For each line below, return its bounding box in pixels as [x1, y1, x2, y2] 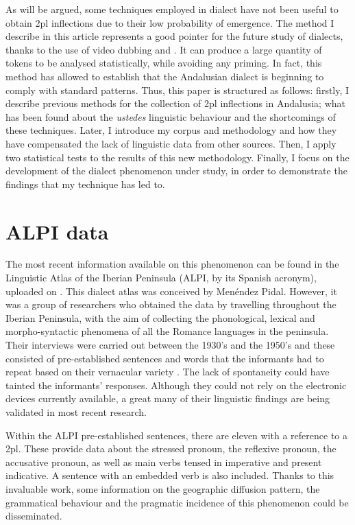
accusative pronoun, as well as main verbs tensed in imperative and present [5, 454, 322, 469]
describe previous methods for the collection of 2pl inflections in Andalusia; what [5, 96, 345, 110]
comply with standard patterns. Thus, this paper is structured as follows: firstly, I [5, 82, 350, 97]
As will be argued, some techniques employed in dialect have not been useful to [5, 2, 339, 16]
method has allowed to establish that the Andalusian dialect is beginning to [5, 69, 324, 83]
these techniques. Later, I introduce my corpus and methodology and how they [5, 123, 337, 137]
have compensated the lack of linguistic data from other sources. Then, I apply [5, 136, 336, 150]
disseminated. [5, 509, 62, 523]
